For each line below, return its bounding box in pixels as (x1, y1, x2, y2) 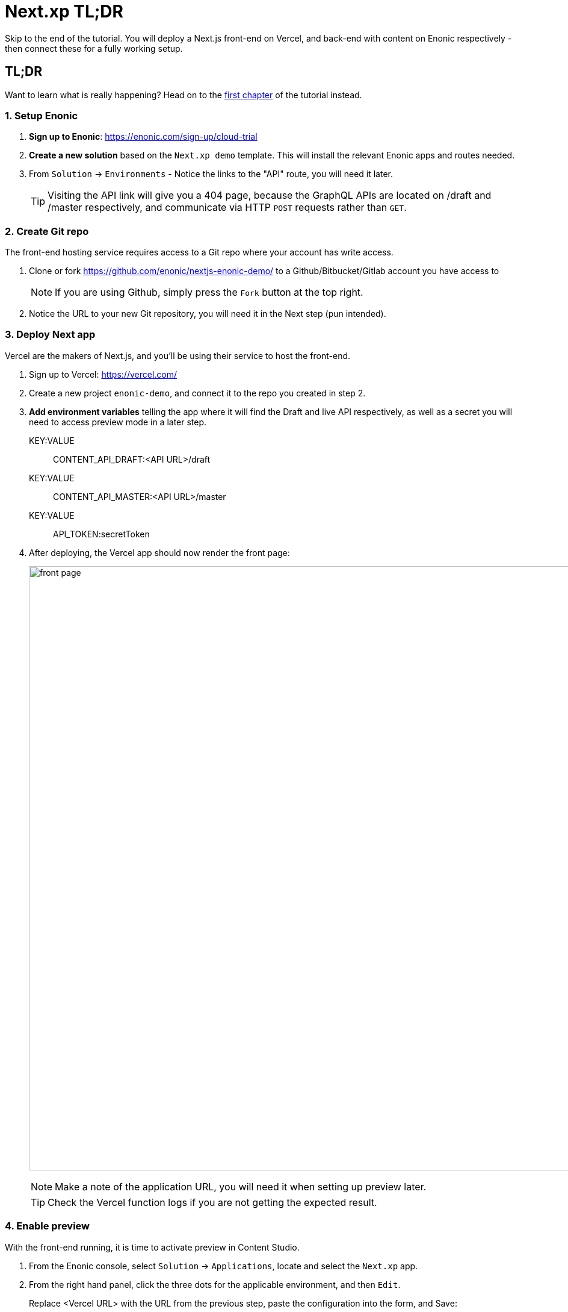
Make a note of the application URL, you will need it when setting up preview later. (55, 1180, 427, 1193)
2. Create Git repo (5, 225, 89, 237)
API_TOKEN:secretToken (53, 528, 150, 539)
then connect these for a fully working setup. (5, 43, 183, 54)
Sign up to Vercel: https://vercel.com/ (29, 369, 177, 380)
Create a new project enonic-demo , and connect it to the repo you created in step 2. (29, 387, 366, 398)
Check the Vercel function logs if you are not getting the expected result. (48, 1196, 377, 1208)
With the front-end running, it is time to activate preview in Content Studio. (5, 1242, 300, 1252)
